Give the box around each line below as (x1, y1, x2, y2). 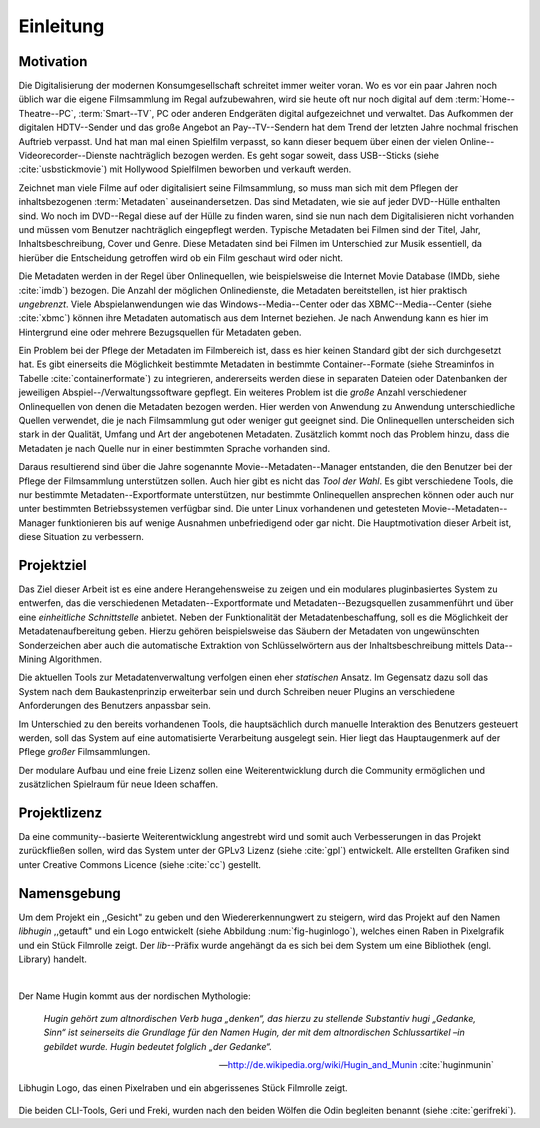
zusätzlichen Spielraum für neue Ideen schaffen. (18, 778, 219, 790)
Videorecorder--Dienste (18, 150, 118, 162)
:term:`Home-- (455, 93, 515, 105)
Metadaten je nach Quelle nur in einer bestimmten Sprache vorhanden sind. (18, 442, 330, 454)
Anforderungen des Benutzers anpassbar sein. (18, 700, 211, 712)
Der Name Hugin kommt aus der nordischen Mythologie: (18, 990, 252, 1002)
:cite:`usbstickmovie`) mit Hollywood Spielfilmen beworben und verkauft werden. (18, 163, 352, 175)
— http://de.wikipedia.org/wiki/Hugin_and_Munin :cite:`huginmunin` (218, 1059, 494, 1071)
